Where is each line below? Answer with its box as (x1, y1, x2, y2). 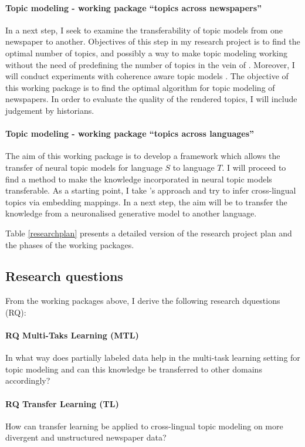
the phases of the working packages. (5, 238, 134, 250)
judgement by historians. (5, 104, 94, 116)
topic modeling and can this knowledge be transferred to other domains (5, 363, 262, 375)
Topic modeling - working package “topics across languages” (5, 127, 255, 140)
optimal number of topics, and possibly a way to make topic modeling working (5, 46, 287, 59)
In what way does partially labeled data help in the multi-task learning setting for (5, 351, 300, 364)
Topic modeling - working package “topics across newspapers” (5, 1, 262, 13)
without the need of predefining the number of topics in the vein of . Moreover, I (5, 58, 295, 70)
